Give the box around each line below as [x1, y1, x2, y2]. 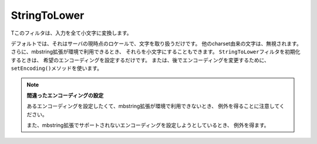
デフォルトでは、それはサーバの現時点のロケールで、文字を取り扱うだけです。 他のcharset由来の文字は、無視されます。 [11, 40, 302, 47]
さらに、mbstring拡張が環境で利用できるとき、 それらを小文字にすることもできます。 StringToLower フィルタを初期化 [11, 48, 301, 55]
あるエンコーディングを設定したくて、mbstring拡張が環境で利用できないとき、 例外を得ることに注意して [26, 103, 280, 110]
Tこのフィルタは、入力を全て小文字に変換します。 [11, 29, 132, 36]
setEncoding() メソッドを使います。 [11, 65, 103, 72]
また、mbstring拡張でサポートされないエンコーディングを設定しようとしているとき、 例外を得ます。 [26, 122, 269, 129]
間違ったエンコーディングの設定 [26, 92, 104, 99]
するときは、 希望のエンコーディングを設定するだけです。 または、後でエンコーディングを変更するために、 [11, 56, 270, 63]
